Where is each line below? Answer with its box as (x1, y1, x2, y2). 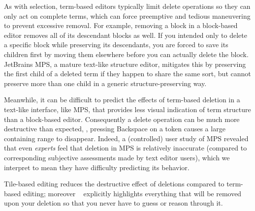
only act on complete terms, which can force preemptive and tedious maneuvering (4, 10, 251, 21)
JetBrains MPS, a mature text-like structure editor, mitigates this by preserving (4, 59, 246, 69)
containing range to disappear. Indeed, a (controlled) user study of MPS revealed (4, 133, 249, 143)
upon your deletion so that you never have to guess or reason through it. (4, 198, 223, 208)
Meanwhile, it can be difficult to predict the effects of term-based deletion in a (4, 94, 240, 105)
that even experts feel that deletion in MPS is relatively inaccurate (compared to (4, 143, 247, 153)
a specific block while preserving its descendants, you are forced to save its (4, 39, 228, 50)
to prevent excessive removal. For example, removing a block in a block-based (4, 20, 238, 30)
